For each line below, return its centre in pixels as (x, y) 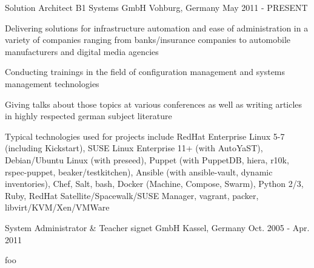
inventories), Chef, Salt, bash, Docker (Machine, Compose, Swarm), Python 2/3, (154, 184)
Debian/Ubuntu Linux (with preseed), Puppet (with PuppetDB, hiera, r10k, (147, 159)
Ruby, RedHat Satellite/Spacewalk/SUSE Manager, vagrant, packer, (132, 195)
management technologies (52, 83)
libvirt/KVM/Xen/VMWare (57, 207)
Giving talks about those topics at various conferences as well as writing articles (154, 104)
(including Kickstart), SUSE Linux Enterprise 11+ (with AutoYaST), (134, 148)
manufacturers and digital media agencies (82, 51)
